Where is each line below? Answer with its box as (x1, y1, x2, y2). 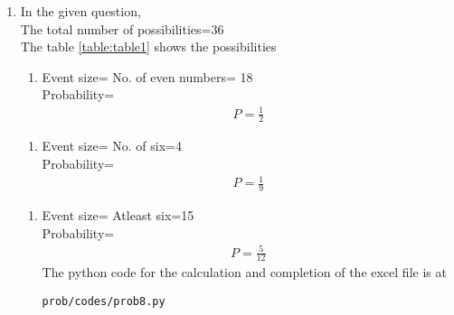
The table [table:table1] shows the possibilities (20, 37, 277, 56)
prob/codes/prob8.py (42, 295, 166, 309)
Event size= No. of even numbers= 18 (42, 67, 253, 86)
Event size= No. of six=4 (42, 136, 182, 155)
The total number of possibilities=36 (20, 19, 224, 38)
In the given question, (20, 2, 141, 20)
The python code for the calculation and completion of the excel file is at (42, 263, 447, 282)
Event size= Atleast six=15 (42, 205, 194, 224)
